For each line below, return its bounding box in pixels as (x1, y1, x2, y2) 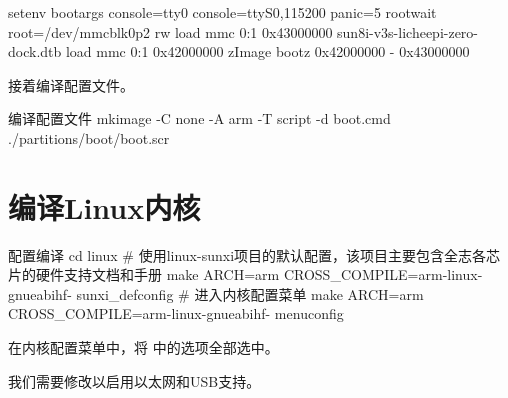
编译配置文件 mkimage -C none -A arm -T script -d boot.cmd (8, 108, 391, 129)
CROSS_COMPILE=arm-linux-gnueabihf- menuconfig (8, 303, 344, 324)
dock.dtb (8, 41, 62, 62)
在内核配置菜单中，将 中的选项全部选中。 (8, 337, 279, 358)
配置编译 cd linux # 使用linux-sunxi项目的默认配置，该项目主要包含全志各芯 (8, 244, 501, 265)
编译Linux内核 (8, 186, 201, 227)
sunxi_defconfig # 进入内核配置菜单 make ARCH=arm (76, 283, 424, 304)
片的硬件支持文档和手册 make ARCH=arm (8, 264, 280, 285)
